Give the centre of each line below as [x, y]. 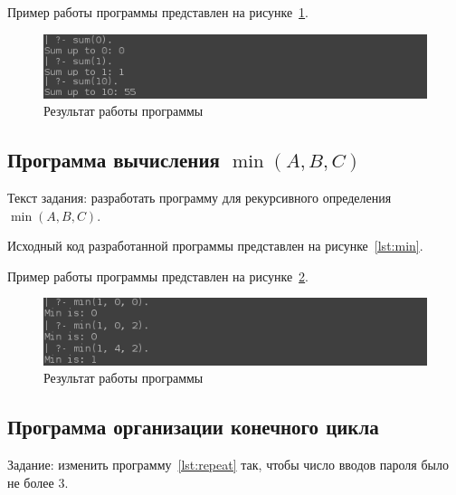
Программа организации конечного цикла [193, 427]
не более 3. [38, 482]
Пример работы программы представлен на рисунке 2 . [158, 276]
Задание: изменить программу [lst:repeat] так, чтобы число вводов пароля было [228, 464]
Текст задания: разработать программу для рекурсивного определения [199, 198]
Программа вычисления [114, 160]
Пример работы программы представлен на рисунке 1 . [158, 12]
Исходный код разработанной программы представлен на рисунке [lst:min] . [215, 246]
